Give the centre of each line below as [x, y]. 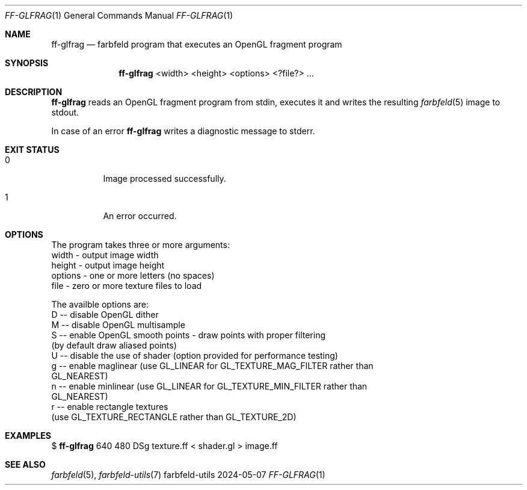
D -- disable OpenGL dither [105, 315]
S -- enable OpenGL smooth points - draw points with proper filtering [189, 335]
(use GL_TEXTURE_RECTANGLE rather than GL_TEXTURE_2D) [174, 417]
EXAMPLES [28, 436]
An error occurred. [140, 216]
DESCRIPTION [34, 92]
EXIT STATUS [32, 150]
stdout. [65, 112]
